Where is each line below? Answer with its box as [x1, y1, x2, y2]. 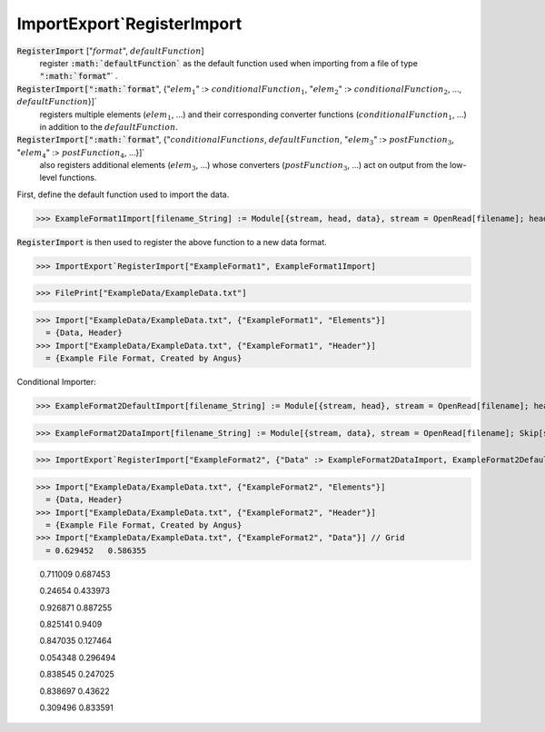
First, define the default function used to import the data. [16, 189, 230, 200]
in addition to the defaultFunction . [39, 121, 179, 132]
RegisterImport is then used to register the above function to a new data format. [16, 236, 327, 247]
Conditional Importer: [16, 377, 97, 388]
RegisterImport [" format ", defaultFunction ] [16, 45, 204, 56]
